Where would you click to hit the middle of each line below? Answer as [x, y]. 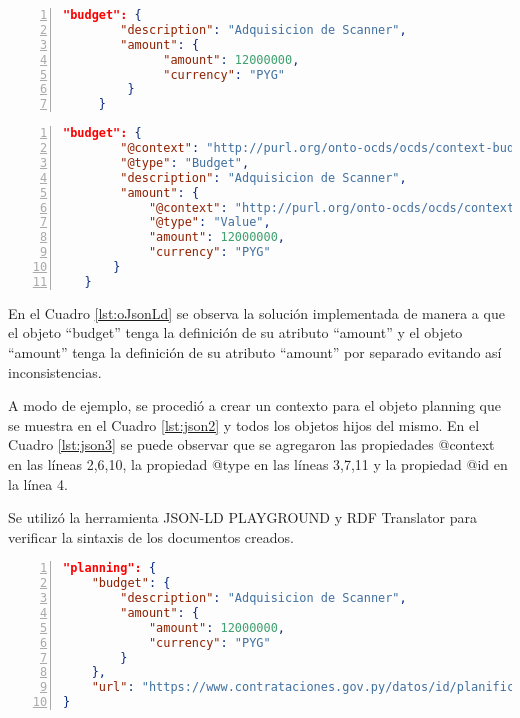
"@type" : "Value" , [209, 222]
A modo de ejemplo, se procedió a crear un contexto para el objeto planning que [254, 405]
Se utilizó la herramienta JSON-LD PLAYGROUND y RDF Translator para [243, 517]
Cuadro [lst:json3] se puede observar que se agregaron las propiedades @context [251, 444]
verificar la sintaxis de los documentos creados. [151, 536]
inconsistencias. [55, 371]
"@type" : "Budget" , [185, 162]
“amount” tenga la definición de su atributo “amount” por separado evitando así [255, 351]
